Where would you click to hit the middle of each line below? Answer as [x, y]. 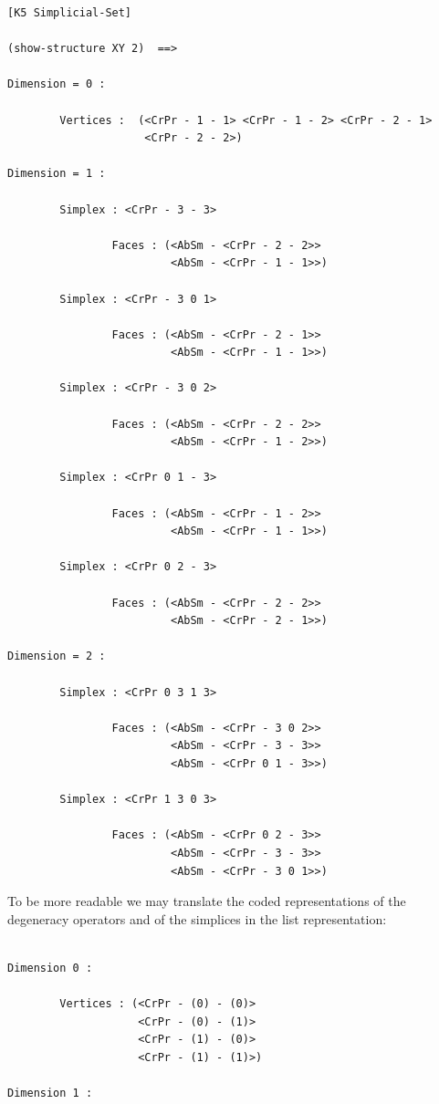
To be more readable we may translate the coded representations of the [207, 901]
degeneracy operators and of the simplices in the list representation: [197, 918]
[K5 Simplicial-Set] [70, 13]
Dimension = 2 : [57, 656]
